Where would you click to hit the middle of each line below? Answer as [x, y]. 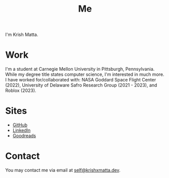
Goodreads [24, 136]
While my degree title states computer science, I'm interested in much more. [85, 74]
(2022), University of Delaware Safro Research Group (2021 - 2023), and [81, 85]
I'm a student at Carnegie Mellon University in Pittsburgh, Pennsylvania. [80, 69]
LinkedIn [22, 130]
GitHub [20, 125]
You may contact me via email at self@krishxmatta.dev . [63, 170]
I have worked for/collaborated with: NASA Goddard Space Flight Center [81, 80]
